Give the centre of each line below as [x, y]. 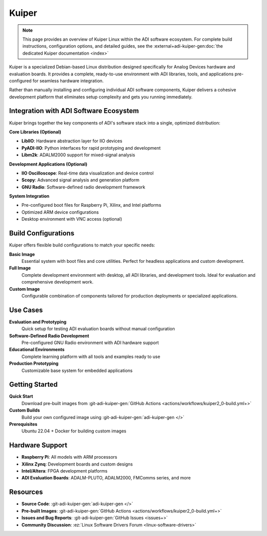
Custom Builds [24, 410]
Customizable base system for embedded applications [77, 370]
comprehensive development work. [58, 282]
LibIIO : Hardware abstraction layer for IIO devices [72, 141]
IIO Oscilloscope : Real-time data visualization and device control [88, 173]
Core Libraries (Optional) [35, 132]
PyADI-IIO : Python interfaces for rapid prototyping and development [91, 148]
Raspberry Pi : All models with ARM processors [69, 457]
